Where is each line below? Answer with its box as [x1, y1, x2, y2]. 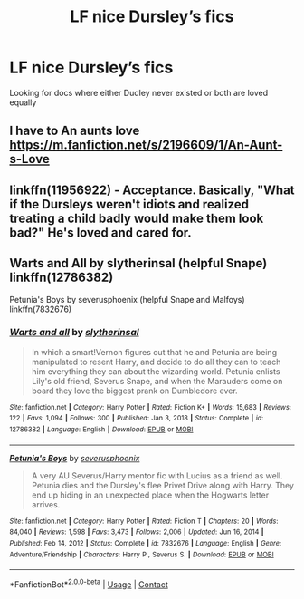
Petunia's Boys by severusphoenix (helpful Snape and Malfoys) [9, 294, 246, 304]
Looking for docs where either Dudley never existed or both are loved [9, 87, 269, 98]
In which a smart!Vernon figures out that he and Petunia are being [31, 346, 278, 357]
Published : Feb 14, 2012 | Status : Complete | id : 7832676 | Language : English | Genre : [9, 539, 282, 548]
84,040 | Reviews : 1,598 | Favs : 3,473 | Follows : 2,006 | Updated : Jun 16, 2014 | [9, 527, 264, 536]
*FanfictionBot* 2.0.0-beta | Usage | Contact [9, 577, 169, 590]
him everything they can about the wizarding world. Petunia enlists [31, 365, 280, 377]
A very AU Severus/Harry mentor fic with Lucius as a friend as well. [31, 469, 283, 481]
